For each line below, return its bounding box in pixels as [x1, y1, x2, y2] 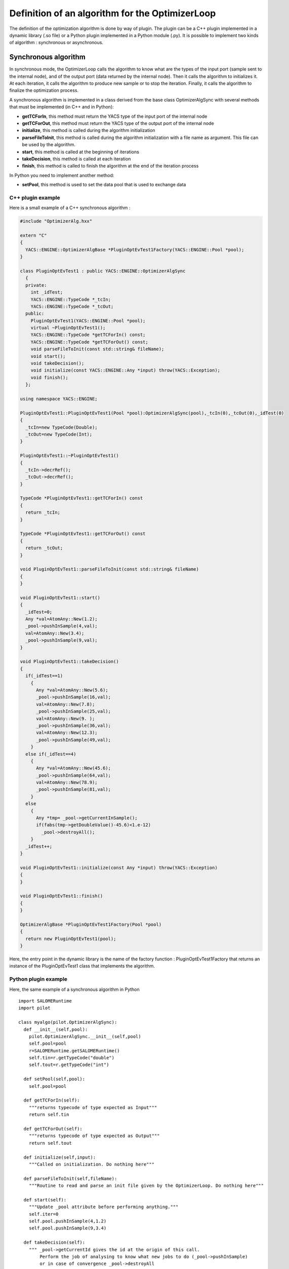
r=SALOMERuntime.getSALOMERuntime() [28, 1048, 120, 1053]
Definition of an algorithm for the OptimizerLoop [9, 8, 216, 19]
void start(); [30, 353, 66, 359]
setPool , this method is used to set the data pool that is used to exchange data [22, 182, 186, 188]
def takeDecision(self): [23, 1240, 86, 1246]
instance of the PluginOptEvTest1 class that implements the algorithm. [9, 963, 155, 969]
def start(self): [23, 1197, 67, 1203]
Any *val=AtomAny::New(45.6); [36, 765, 111, 771]
